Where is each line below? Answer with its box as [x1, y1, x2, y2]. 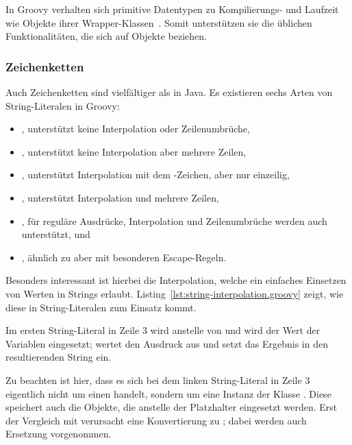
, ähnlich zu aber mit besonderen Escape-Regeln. [21, 250, 227, 264]
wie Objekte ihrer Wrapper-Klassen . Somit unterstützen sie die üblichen [5, 15, 312, 29]
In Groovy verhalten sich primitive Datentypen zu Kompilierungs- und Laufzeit [5, 2, 339, 16]
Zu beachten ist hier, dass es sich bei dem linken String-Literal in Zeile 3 [5, 372, 310, 387]
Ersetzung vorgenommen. [5, 426, 112, 441]
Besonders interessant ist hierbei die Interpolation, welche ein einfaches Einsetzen [5, 273, 347, 287]
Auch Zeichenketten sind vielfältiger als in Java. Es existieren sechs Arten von [5, 85, 333, 99]
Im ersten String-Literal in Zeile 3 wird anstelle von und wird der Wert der [5, 323, 320, 337]
